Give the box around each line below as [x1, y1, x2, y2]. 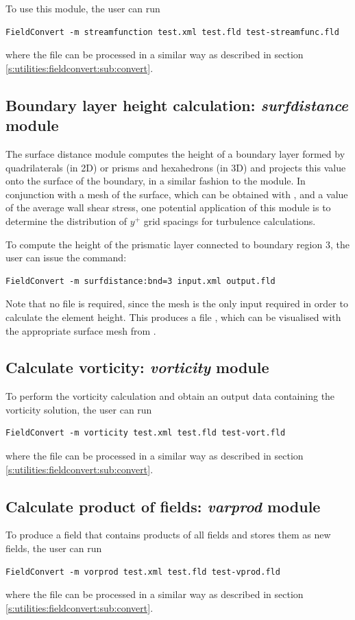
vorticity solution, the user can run [5, 402, 152, 416]
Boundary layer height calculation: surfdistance [5, 94, 348, 115]
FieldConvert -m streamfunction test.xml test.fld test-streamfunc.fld [5, 27, 339, 37]
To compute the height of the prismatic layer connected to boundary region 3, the [5, 237, 350, 251]
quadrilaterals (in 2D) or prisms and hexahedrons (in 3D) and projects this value [5, 160, 346, 174]
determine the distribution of [5, 213, 127, 228]
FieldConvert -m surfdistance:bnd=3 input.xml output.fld [5, 276, 276, 286]
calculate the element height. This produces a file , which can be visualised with [5, 309, 341, 324]
